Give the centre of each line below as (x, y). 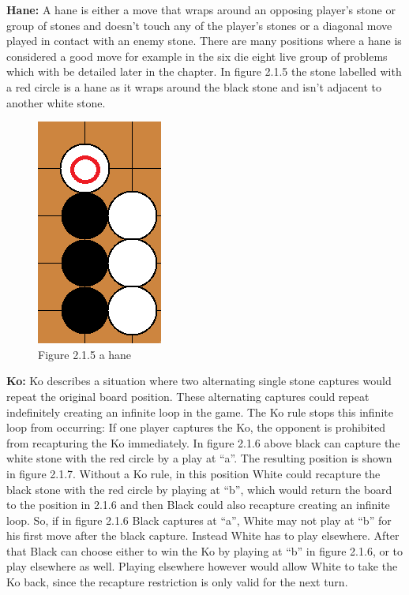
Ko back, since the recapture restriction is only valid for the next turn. (177, 582)
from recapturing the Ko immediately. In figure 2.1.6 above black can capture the (203, 442)
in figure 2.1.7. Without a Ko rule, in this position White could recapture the (193, 473)
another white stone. (56, 102)
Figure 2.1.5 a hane (85, 354)
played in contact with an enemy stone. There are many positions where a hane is (204, 41)
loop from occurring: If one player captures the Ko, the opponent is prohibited (196, 427)
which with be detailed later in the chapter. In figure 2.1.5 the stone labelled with (204, 71)
